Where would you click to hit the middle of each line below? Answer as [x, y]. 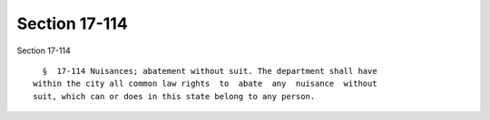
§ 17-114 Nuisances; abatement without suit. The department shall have [210, 71]
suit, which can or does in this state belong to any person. [174, 96]
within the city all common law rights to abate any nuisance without [205, 84]
